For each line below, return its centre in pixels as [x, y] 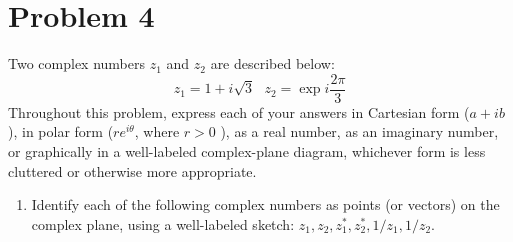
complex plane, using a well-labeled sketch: [163, 223]
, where [157, 131]
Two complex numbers [76, 63]
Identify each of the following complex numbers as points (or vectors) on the [265, 204]
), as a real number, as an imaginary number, [359, 131]
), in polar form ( [61, 131]
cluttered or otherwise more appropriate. [132, 170]
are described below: [272, 63]
